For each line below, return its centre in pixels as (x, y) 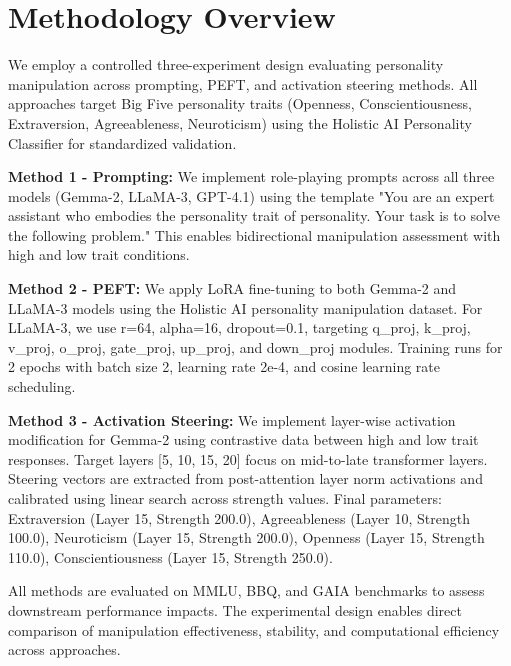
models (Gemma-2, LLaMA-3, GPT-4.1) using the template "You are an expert (251, 195)
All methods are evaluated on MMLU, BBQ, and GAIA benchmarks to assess (246, 590)
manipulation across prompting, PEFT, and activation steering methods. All (243, 83)
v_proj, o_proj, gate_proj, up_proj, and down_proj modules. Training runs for (255, 346)
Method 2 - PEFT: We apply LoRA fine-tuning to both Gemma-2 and (232, 288)
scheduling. (42, 386)
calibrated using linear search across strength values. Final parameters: (225, 498)
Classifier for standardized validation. (122, 142)
